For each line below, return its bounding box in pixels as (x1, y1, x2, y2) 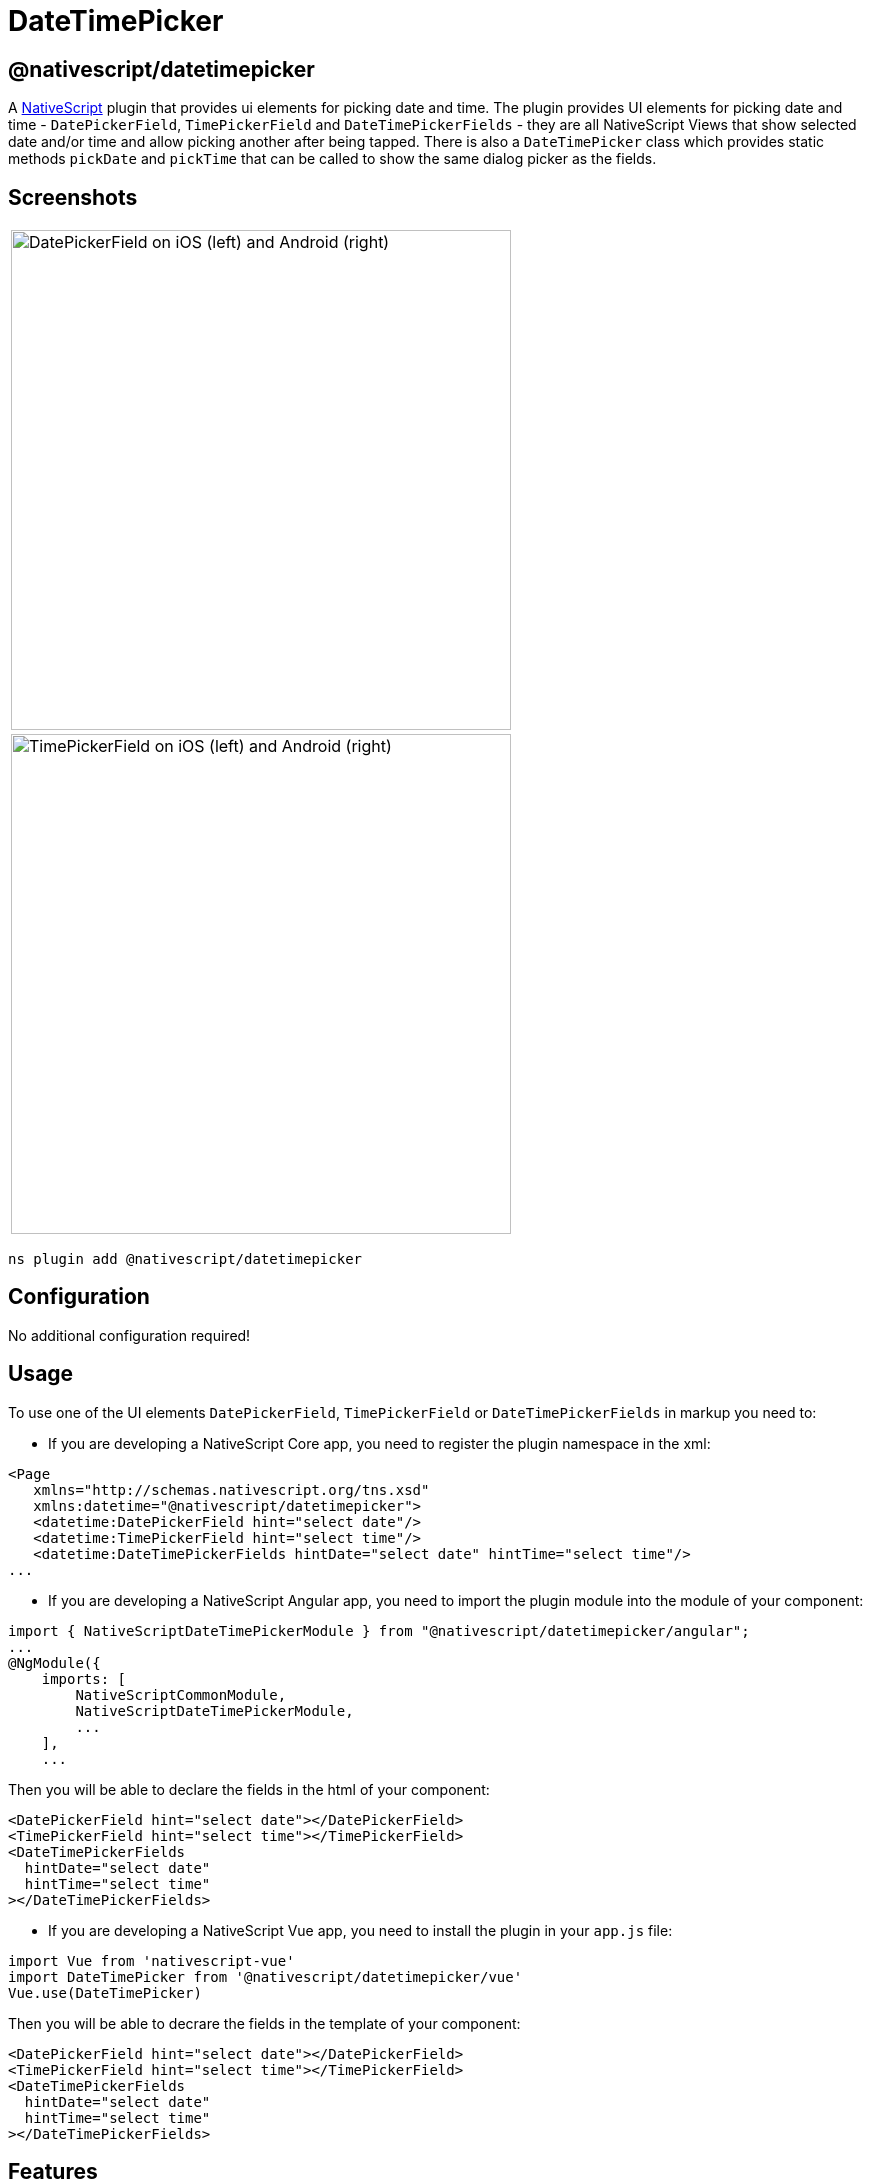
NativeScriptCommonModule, (75, 1686, 287, 1703)
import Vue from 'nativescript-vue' (8, 1952, 295, 1969)
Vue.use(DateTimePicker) (8, 1984, 202, 2001)
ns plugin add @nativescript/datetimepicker (8, 1251, 363, 1268)
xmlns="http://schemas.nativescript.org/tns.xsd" (33, 1481, 430, 1498)
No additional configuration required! (8, 1326, 251, 1344)
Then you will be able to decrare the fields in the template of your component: (8, 2014, 521, 2032)
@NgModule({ (8, 1654, 101, 1671)
